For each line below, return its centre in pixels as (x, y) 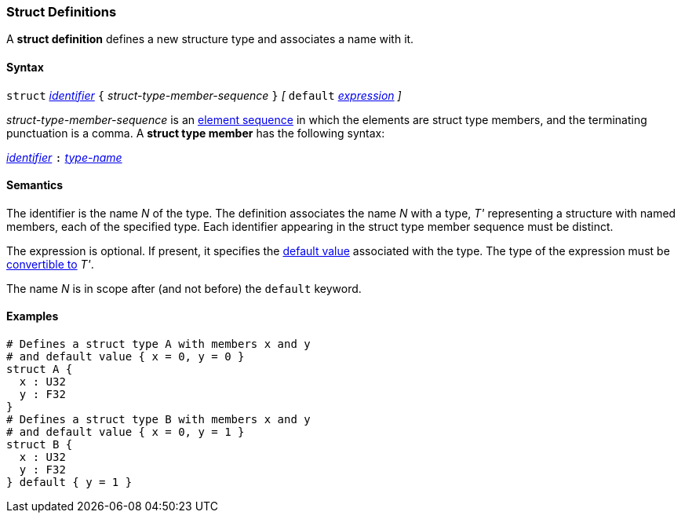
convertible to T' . (50, 264)
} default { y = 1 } (69, 482)
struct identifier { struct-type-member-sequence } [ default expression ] (204, 95)
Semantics (35, 185)
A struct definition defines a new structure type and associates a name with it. (210, 39)
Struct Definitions (62, 12)
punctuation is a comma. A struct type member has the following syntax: (196, 133)
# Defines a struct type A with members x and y (158, 344)
